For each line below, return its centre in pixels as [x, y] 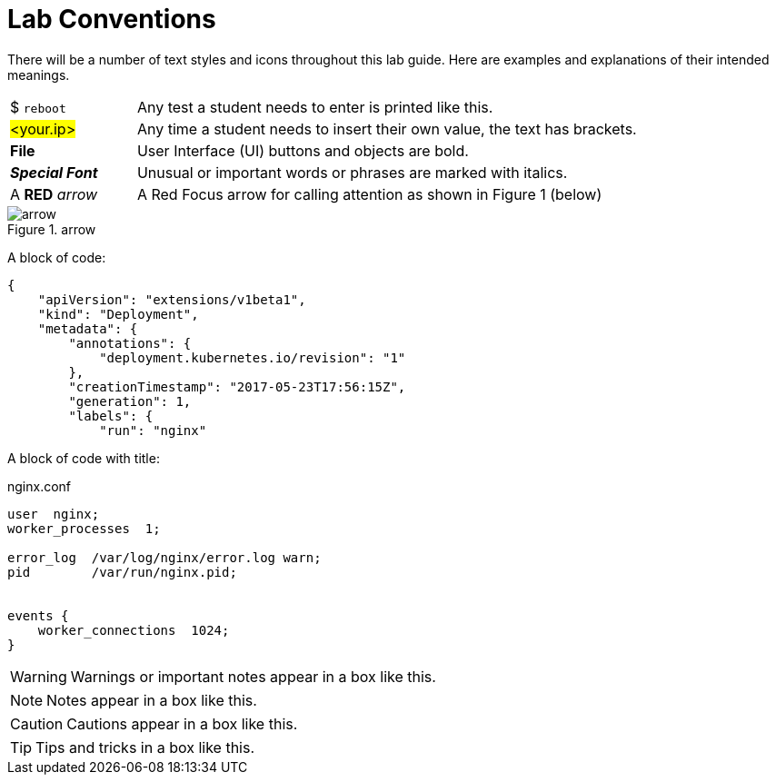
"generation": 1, [130, 401]
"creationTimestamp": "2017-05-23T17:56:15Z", [237, 386]
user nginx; [54, 514]
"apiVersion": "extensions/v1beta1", [172, 299]
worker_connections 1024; [134, 630]
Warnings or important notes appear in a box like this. [253, 676]
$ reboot [38, 107]
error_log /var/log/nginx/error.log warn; [164, 557]
